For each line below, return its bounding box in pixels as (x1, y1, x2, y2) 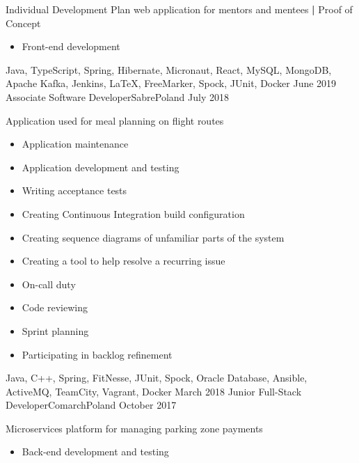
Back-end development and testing (22, 444, 169, 459)
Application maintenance (22, 136, 129, 151)
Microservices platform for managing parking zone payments (6, 421, 263, 435)
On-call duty (22, 276, 76, 291)
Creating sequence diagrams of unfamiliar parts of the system (22, 230, 285, 244)
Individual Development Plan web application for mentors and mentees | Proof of (6, 2, 353, 16)
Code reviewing (22, 300, 88, 315)
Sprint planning (22, 323, 89, 338)
